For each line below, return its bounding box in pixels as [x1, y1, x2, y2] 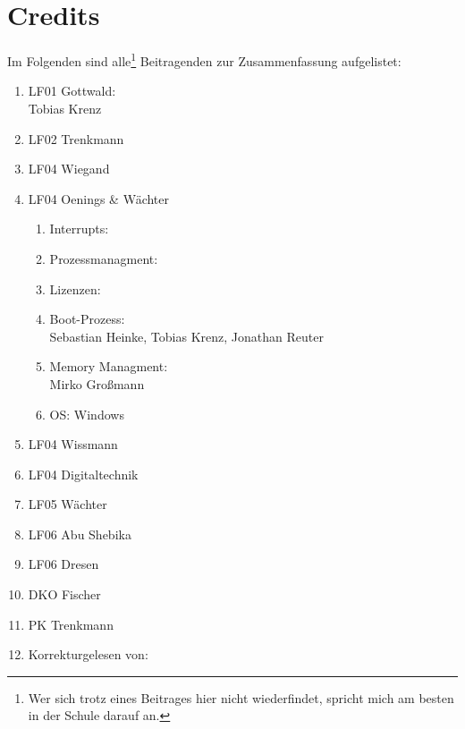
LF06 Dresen [28, 555, 99, 573]
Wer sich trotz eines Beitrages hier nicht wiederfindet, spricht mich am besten [28, 688, 454, 707]
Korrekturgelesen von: [28, 645, 148, 664]
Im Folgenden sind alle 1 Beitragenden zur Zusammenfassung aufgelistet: [7, 49, 402, 70]
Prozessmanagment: [49, 249, 158, 267]
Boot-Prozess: [49, 309, 125, 328]
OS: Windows [49, 404, 124, 423]
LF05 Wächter [28, 495, 107, 513]
